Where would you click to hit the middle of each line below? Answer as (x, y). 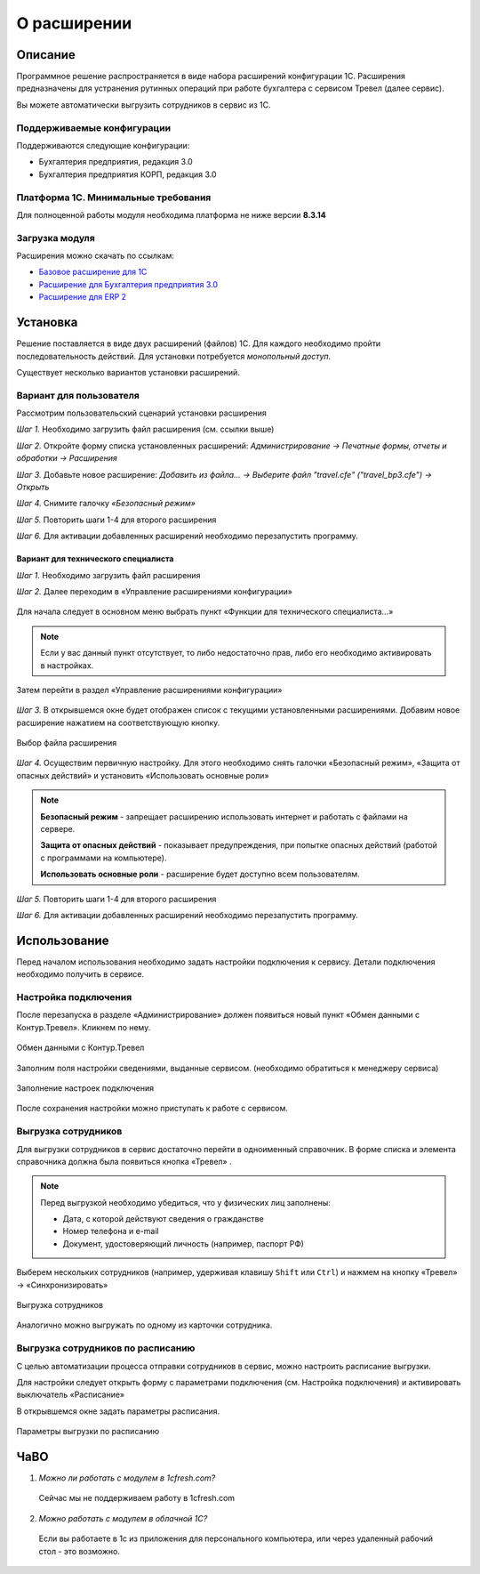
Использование (63, 940)
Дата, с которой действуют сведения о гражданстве (163, 1219)
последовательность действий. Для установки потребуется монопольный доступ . (174, 356)
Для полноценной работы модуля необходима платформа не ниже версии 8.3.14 (171, 214)
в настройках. (67, 665)
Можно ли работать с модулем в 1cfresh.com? (127, 1478)
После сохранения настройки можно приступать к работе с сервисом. (152, 1109)
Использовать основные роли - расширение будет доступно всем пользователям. (200, 874)
